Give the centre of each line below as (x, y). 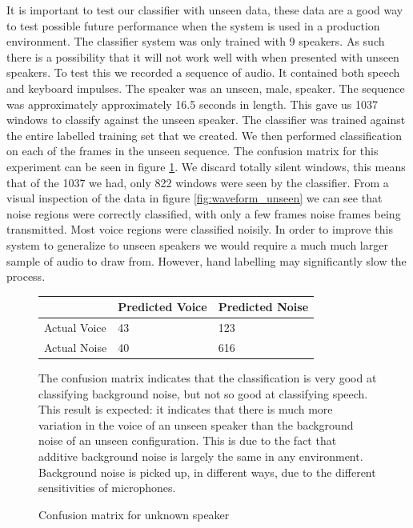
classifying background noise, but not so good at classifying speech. (203, 393)
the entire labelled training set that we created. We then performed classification (204, 135)
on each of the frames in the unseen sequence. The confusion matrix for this (192, 151)
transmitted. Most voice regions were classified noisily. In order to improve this (200, 229)
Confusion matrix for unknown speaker (134, 514)
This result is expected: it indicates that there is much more (186, 409)
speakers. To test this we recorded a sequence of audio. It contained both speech (203, 72)
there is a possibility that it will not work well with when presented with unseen (203, 56)
